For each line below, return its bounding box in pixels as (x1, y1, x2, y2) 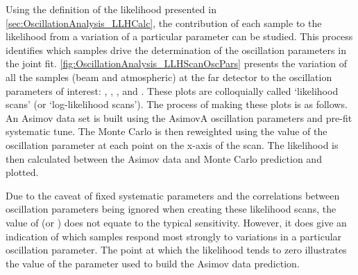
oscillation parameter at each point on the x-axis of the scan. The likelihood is (6, 137, 339, 152)
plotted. (6, 165, 39, 179)
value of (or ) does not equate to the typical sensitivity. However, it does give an (6, 215, 347, 229)
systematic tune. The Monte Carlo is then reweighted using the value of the (6, 124, 327, 139)
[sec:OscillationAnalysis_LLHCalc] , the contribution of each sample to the (6, 15, 322, 30)
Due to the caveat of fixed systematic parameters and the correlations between (6, 188, 340, 202)
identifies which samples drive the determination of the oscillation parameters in (6, 42, 346, 57)
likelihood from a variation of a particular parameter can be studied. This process (6, 29, 353, 44)
